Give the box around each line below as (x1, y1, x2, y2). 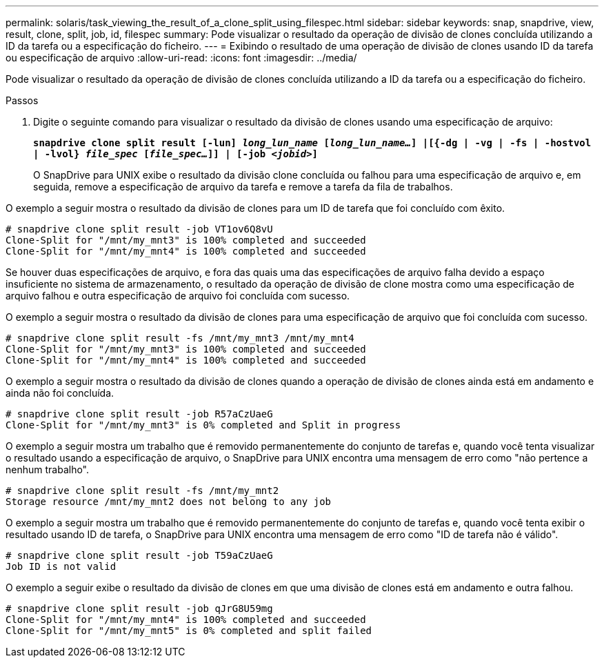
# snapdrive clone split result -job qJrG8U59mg (6, 603, 273, 614)
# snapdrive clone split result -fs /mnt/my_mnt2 (6, 485, 279, 496)
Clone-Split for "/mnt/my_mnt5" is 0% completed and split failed (6, 625, 372, 636)
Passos (6, 95, 39, 106)
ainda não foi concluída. (6, 387, 114, 399)
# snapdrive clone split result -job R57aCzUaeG (6, 408, 273, 419)
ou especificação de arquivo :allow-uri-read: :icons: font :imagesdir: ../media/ (6, 52, 357, 63)
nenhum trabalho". (6, 464, 90, 475)
